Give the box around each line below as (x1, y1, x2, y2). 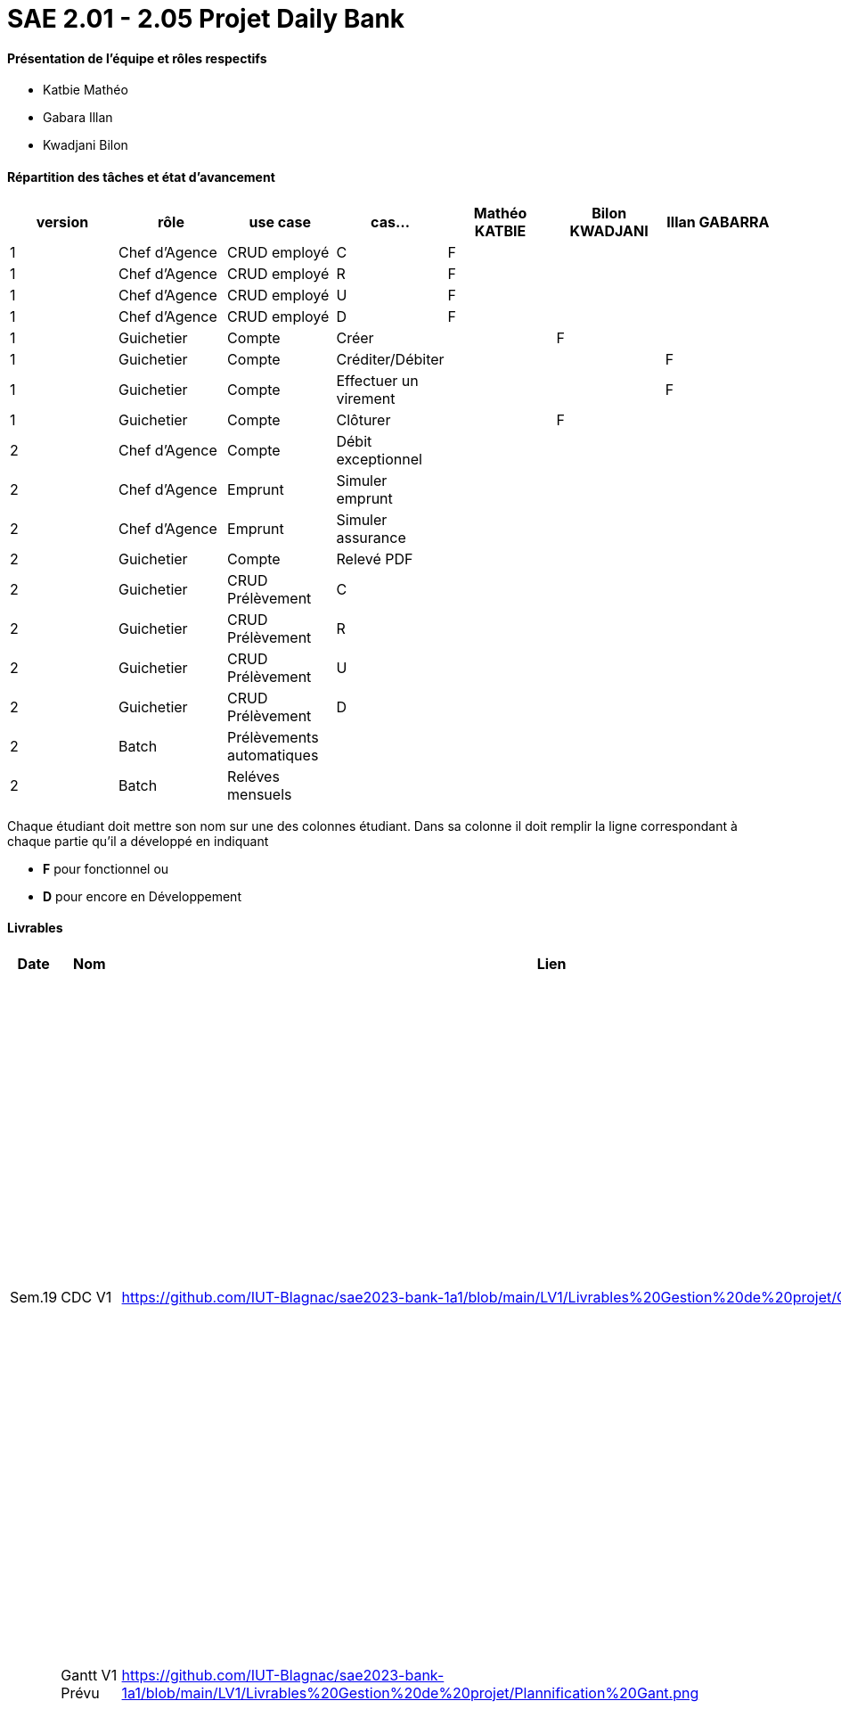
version (36, 212, 89, 231)
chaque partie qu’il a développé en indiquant (7, 833, 269, 849)
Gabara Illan (43, 110, 113, 126)
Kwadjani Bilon (43, 137, 128, 153)
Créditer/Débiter (336, 349, 445, 368)
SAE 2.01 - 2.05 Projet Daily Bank (7, 4, 405, 34)
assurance (336, 528, 406, 546)
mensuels (227, 785, 292, 803)
